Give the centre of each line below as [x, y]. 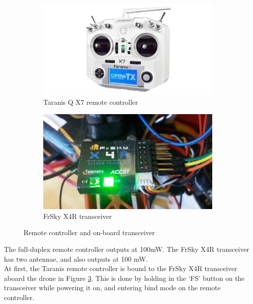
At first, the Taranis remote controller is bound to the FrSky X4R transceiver [121, 268]
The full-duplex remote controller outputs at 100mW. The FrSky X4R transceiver [127, 249]
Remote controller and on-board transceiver [89, 232]
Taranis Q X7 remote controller [91, 102]
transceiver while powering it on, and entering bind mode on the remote [112, 288]
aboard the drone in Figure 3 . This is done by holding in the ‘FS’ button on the [124, 278]
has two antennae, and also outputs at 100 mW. [76, 258]
